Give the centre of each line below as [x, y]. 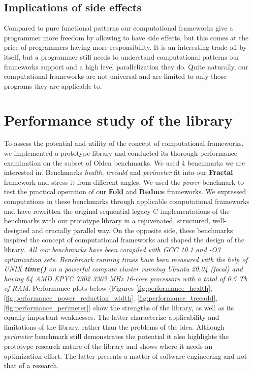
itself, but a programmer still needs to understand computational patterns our [122, 56]
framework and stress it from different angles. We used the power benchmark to [124, 182]
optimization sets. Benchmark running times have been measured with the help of [126, 259]
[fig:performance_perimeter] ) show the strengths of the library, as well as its [119, 307]
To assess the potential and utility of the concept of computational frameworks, [124, 143]
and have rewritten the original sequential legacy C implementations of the [117, 211]
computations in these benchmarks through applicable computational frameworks [127, 201]
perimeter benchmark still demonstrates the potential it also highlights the [116, 336]
